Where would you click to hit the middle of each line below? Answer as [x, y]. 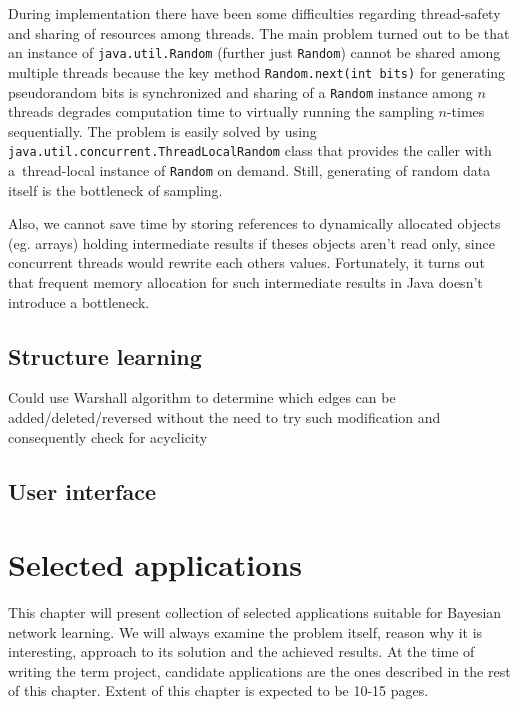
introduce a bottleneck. [79, 301]
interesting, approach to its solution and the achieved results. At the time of [241, 651]
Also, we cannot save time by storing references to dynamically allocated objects [254, 223]
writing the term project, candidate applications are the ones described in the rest [259, 670]
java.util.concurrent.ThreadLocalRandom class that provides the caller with [250, 150]
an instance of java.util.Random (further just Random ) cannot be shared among [254, 52]
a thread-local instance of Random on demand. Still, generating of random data [249, 170]
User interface [82, 490]
